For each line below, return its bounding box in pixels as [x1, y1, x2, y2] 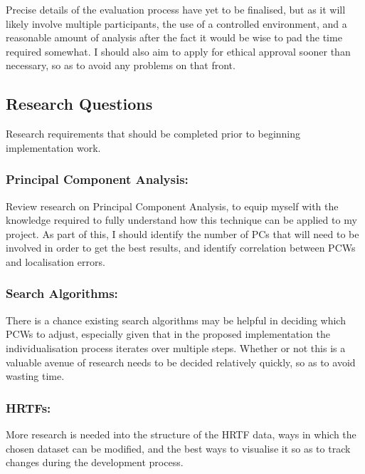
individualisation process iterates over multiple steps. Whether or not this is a [6, 340, 346, 355]
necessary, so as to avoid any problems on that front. [6, 58, 236, 73]
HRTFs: [6, 398, 51, 416]
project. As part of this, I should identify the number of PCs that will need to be [6, 226, 359, 241]
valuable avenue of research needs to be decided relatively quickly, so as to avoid [6, 354, 356, 369]
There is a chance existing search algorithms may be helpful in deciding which [6, 312, 346, 327]
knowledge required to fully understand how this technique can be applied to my [6, 212, 357, 227]
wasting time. [6, 369, 65, 383]
